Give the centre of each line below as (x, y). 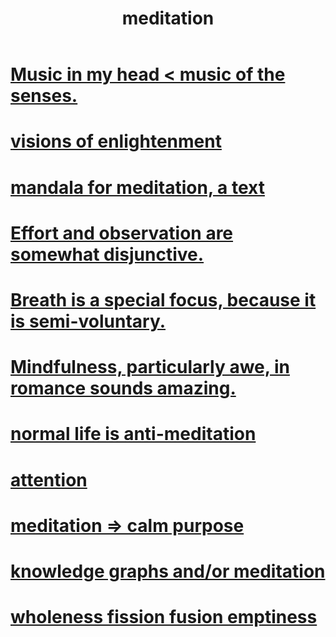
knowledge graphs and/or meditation (168, 571)
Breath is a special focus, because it (163, 299)
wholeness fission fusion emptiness (164, 617)
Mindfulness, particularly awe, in (150, 367)
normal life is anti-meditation (133, 434)
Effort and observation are (122, 233)
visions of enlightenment (116, 141)
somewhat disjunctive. (107, 254)
